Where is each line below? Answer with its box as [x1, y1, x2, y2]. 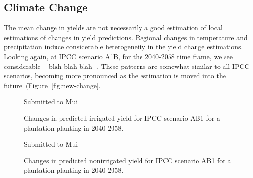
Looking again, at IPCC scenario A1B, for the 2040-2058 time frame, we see [4, 51, 233, 61]
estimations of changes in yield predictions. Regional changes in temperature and [4, 32, 248, 42]
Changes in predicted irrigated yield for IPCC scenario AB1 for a [24, 112, 220, 123]
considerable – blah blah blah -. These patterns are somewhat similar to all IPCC [4, 61, 250, 71]
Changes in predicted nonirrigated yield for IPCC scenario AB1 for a [24, 155, 231, 165]
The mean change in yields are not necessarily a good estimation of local [4, 22, 223, 33]
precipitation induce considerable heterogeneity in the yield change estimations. [4, 42, 243, 52]
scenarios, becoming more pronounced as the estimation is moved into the [4, 70, 226, 81]
